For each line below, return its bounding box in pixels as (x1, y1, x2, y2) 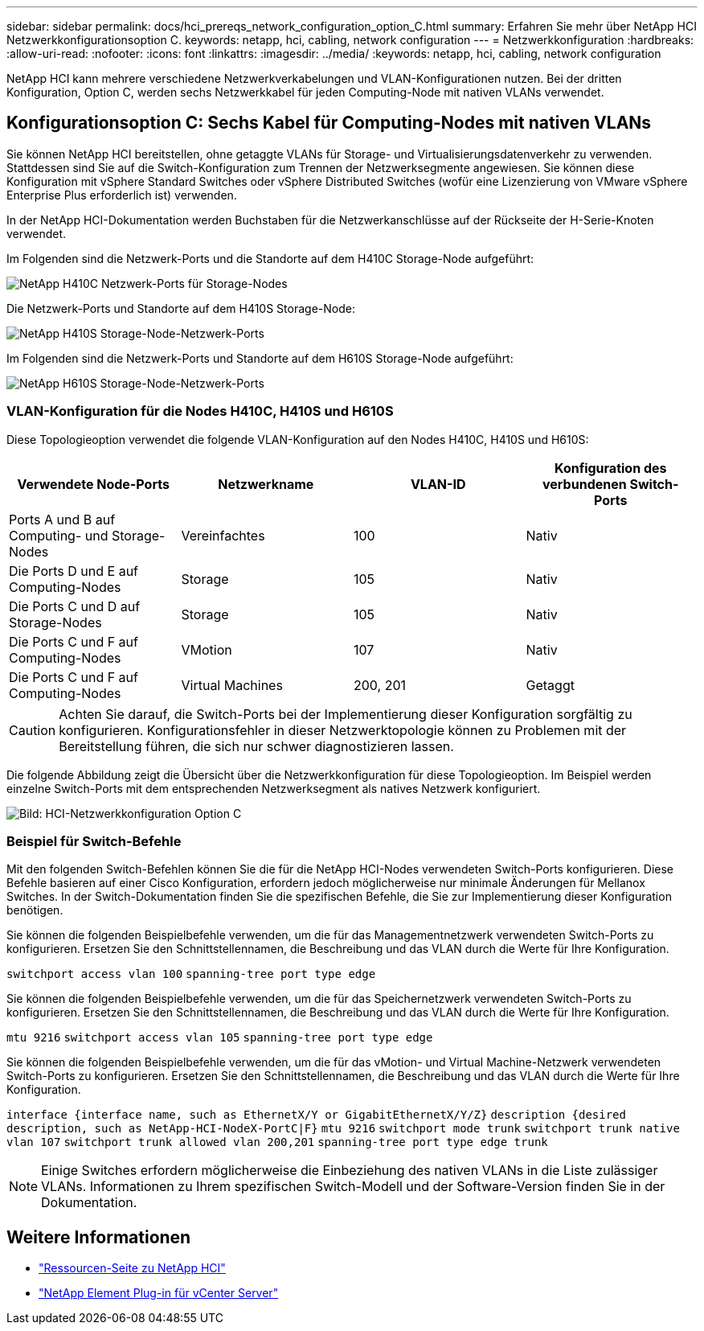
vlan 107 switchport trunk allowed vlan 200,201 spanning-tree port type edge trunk (6, 1136, 548, 1149)
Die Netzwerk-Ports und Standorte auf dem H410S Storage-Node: (6, 301, 355, 315)
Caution (9, 721, 56, 738)
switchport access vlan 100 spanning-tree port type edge (6, 967, 376, 981)
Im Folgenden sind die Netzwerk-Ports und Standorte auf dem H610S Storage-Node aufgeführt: (6, 351, 514, 365)
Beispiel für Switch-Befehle (6, 832, 182, 849)
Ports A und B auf (9, 511, 116, 528)
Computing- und (9, 527, 108, 544)
